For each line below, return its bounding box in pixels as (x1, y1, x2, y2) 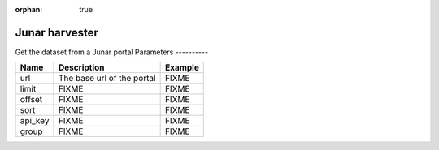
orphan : (15, 5, 43, 14)
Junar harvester (15, 25, 99, 40)
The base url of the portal (58, 73, 156, 84)
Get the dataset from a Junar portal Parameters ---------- (15, 47, 209, 57)
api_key (20, 115, 50, 126)
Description (58, 62, 105, 73)
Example (164, 62, 199, 73)
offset (20, 94, 43, 105)
